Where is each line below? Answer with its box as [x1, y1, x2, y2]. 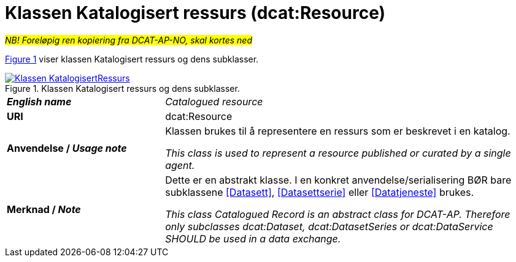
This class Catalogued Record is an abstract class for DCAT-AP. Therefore [165, 208, 510, 220]
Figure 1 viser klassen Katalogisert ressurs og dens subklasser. [5, 53, 259, 64]
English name [7, 95, 72, 108]
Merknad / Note [7, 203, 81, 215]
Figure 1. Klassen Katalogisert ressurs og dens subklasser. [5, 83, 240, 94]
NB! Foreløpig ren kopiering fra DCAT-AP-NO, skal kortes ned [5, 34, 252, 45]
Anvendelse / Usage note [7, 141, 127, 154]
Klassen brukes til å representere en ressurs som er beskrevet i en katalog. [165, 124, 510, 137]
